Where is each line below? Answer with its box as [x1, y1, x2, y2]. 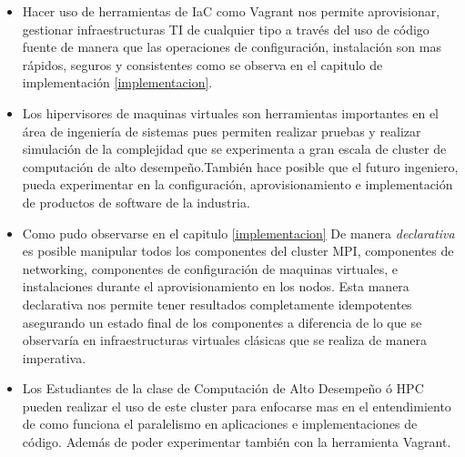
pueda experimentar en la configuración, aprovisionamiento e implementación [22, 175, 453, 194]
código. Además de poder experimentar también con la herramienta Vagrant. [22, 432, 451, 452]
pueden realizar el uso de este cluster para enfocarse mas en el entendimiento [22, 396, 451, 415]
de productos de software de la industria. [22, 192, 250, 211]
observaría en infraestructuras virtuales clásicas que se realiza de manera [22, 330, 427, 350]
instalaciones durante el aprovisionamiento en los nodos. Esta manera [22, 277, 409, 296]
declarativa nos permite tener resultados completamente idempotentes [22, 294, 412, 313]
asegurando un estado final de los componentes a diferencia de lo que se [22, 312, 422, 331]
